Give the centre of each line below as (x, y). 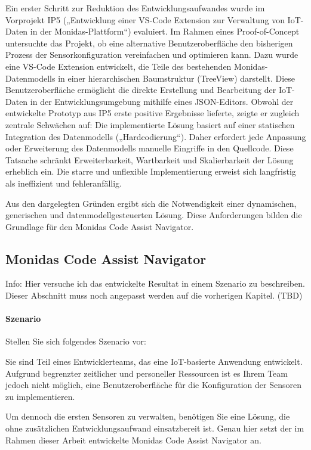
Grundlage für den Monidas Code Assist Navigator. (100, 226)
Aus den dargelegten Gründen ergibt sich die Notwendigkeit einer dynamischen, (151, 203)
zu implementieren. (40, 396)
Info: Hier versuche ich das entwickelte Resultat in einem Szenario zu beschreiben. (155, 283)
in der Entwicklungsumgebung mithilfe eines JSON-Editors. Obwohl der (162, 101)
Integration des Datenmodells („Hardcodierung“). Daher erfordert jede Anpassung (156, 136)
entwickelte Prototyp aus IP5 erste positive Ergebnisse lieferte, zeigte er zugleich (153, 113)
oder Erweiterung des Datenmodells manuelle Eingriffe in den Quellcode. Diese (150, 148)
